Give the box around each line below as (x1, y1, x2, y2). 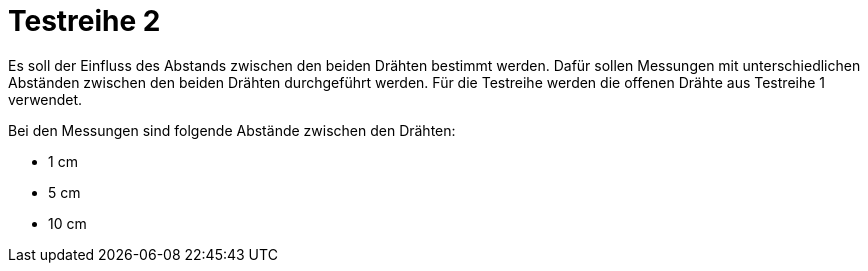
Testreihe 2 (8, 4, 161, 38)
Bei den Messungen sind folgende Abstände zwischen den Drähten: (8, 121, 456, 139)
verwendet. (8, 90, 83, 108)
